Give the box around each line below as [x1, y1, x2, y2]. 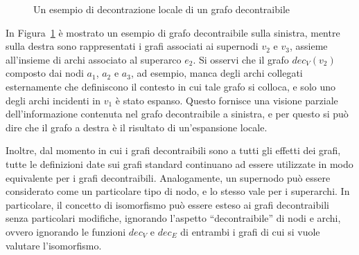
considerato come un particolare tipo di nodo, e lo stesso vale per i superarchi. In [6, 184, 350, 198]
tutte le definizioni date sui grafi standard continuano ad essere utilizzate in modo [6, 156, 353, 171]
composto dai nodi [6, 66, 84, 80]
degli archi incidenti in [6, 93, 100, 107]
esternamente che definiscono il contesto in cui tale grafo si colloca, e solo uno [6, 79, 336, 93]
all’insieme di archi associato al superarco [6, 52, 182, 66]
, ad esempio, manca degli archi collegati [130, 66, 303, 80]
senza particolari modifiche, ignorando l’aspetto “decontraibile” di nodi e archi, [6, 211, 341, 225]
